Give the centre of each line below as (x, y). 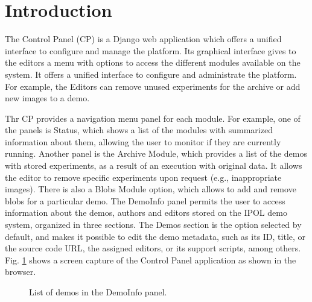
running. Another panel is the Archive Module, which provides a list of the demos (156, 153)
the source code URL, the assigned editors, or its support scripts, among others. (153, 248)
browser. (21, 272)
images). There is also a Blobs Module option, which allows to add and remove (151, 189)
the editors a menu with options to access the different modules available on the (153, 62)
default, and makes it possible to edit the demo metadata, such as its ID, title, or (155, 236)
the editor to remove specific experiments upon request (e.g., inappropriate (143, 177)
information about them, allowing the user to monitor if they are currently (143, 141)
